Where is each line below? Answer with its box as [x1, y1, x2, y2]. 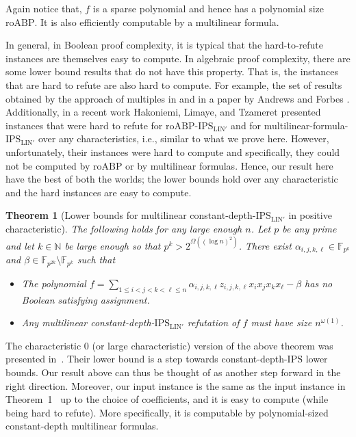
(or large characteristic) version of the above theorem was [92, 338, 333, 352]
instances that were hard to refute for [5, 118, 163, 132]
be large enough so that [64, 239, 161, 252]
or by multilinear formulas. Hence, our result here [125, 158, 333, 172]
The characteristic [5, 338, 81, 352]
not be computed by [5, 158, 90, 172]
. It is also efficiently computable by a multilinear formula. [34, 14, 279, 29]
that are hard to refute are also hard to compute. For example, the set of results [5, 77, 342, 92]
